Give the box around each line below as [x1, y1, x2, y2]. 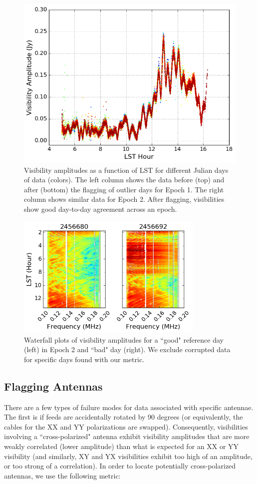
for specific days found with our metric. [24, 354, 145, 364]
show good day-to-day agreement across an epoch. [24, 203, 177, 214]
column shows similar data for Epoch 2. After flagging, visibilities [24, 194, 225, 204]
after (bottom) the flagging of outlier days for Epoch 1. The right [24, 184, 224, 194]
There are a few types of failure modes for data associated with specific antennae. [4, 402, 254, 412]
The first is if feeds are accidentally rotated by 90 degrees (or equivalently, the [4, 412, 243, 422]
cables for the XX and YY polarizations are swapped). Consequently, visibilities [4, 421, 248, 432]
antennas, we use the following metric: [4, 470, 121, 481]
